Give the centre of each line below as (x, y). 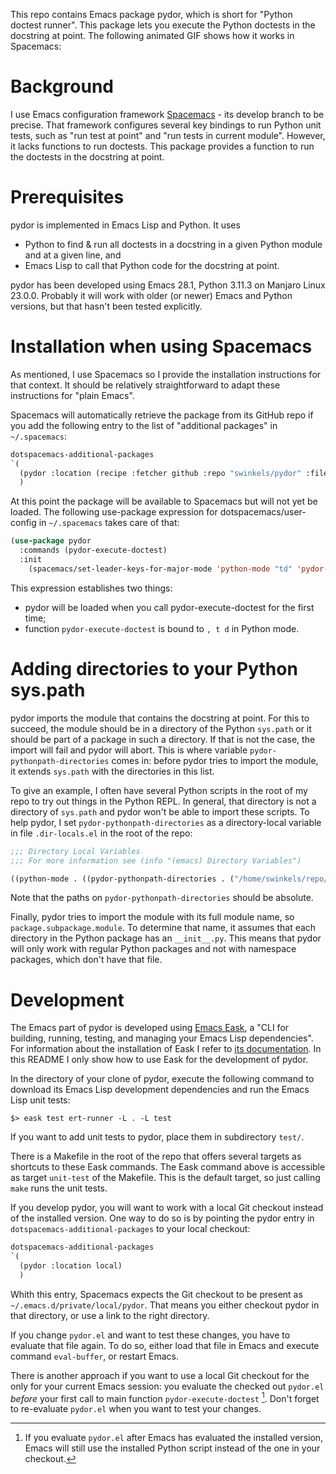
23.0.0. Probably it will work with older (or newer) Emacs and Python (151, 295)
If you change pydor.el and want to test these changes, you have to (150, 1335)
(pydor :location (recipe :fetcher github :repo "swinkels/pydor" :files (176, 473)
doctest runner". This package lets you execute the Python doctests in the (163, 25)
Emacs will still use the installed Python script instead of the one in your (172, 1448)
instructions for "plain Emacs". (72, 395)
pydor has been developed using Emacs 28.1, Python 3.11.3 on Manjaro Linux (168, 285)
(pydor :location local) (71, 1266)
